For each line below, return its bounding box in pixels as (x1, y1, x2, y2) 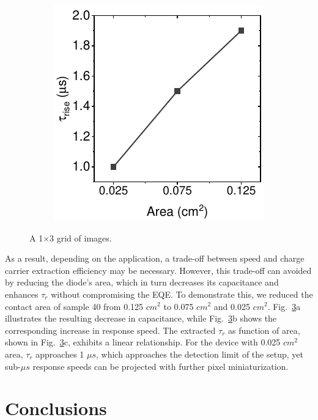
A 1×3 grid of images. (29, 231, 112, 244)
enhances (5, 287, 39, 300)
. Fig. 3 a (267, 300, 301, 312)
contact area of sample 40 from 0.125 (5, 300, 144, 312)
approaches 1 (35, 347, 84, 360)
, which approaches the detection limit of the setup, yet (96, 347, 303, 360)
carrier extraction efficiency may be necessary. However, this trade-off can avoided (5, 263, 312, 276)
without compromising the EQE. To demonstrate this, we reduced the (51, 287, 313, 300)
